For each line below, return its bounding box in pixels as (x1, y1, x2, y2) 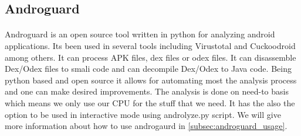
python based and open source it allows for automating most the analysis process (5, 74, 297, 86)
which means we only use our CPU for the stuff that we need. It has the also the (5, 96, 295, 109)
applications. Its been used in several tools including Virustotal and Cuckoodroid (5, 39, 296, 51)
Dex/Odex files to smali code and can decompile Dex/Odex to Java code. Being (5, 62, 292, 75)
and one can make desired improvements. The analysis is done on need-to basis (5, 85, 289, 97)
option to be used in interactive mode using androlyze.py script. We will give (5, 108, 281, 120)
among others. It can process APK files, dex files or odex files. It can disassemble (5, 51, 296, 63)
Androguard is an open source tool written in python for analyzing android (5, 28, 275, 40)
